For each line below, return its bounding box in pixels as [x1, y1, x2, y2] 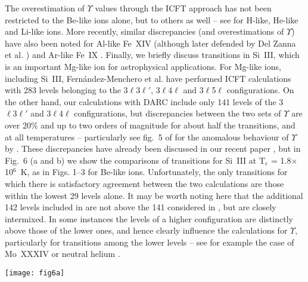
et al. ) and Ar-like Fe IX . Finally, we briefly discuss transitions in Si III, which [5, 48, 300, 61]
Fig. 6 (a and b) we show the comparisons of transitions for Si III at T [5, 154, 266, 166]
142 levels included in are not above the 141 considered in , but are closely [5, 201, 276, 213]
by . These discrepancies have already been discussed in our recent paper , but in [5, 142, 301, 155]
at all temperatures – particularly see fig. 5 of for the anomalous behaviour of [5, 130, 289, 143]
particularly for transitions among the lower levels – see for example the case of [5, 235, 294, 248]
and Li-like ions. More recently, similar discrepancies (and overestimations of [5, 25, 284, 38]
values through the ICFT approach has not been [95, 2, 272, 14]
